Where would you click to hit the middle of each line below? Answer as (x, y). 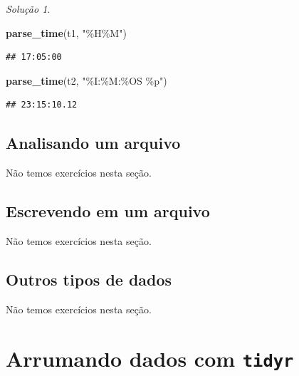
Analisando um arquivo (93, 143)
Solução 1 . (28, 9)
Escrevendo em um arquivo (108, 211)
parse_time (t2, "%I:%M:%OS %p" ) (86, 80)
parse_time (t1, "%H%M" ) (66, 32)
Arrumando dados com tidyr (150, 358)
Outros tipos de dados (89, 279)
